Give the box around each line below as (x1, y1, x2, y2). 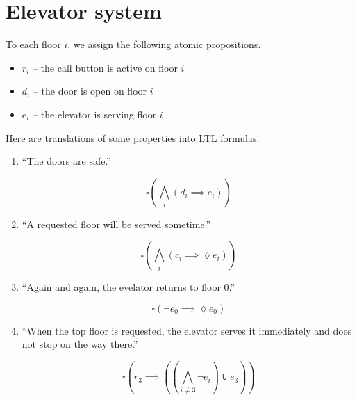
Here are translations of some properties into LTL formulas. (6, 130, 260, 145)
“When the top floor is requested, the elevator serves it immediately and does (22, 323, 352, 337)
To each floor (6, 37, 61, 51)
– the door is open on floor (33, 83, 147, 98)
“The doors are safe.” (22, 154, 111, 168)
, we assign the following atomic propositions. (67, 37, 261, 51)
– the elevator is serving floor (33, 106, 157, 121)
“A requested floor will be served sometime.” (22, 216, 211, 231)
